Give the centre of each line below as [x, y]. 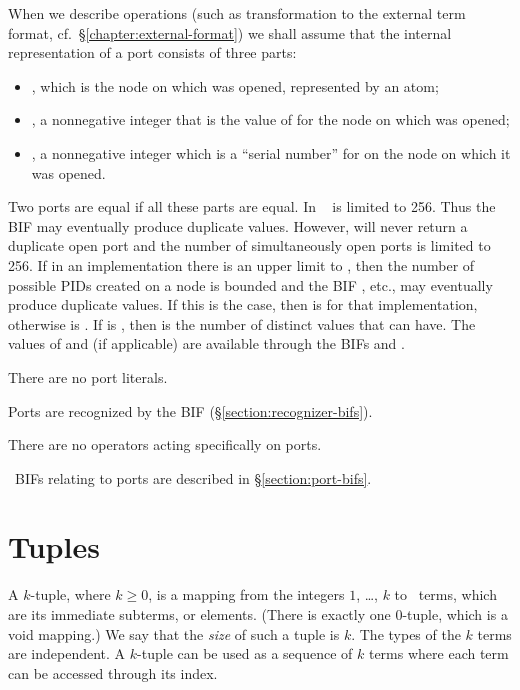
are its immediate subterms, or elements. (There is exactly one [199, 614]
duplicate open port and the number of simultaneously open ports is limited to [249, 245]
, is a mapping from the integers [246, 594]
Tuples [54, 546]
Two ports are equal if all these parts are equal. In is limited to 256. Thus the [252, 206]
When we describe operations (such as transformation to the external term [237, 13]
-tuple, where [70, 594]
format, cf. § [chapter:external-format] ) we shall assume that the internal [230, 32]
